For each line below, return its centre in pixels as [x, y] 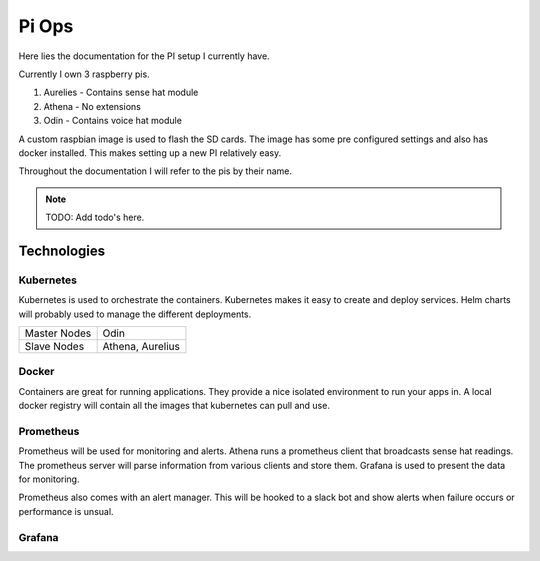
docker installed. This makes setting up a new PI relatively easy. [150, 152]
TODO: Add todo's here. [95, 217]
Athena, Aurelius [141, 346]
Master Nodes [58, 333]
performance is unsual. [66, 511]
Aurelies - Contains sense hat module [121, 92]
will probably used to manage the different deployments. [135, 314]
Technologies [62, 250]
